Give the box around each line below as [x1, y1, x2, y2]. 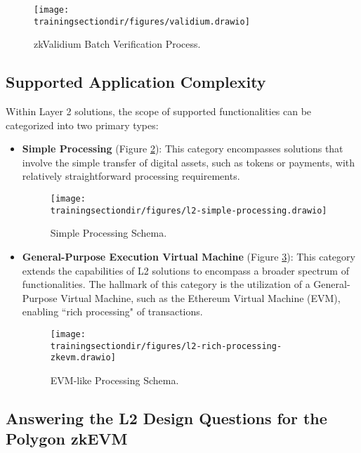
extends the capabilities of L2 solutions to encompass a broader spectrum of [22, 263, 349, 277]
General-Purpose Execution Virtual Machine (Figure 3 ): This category [22, 249, 355, 263]
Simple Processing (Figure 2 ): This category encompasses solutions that [22, 141, 343, 156]
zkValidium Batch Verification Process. [34, 37, 201, 51]
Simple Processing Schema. [50, 225, 167, 240]
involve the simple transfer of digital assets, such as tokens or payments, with [22, 155, 355, 169]
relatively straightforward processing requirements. [22, 169, 240, 183]
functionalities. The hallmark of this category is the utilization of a [22, 277, 310, 291]
